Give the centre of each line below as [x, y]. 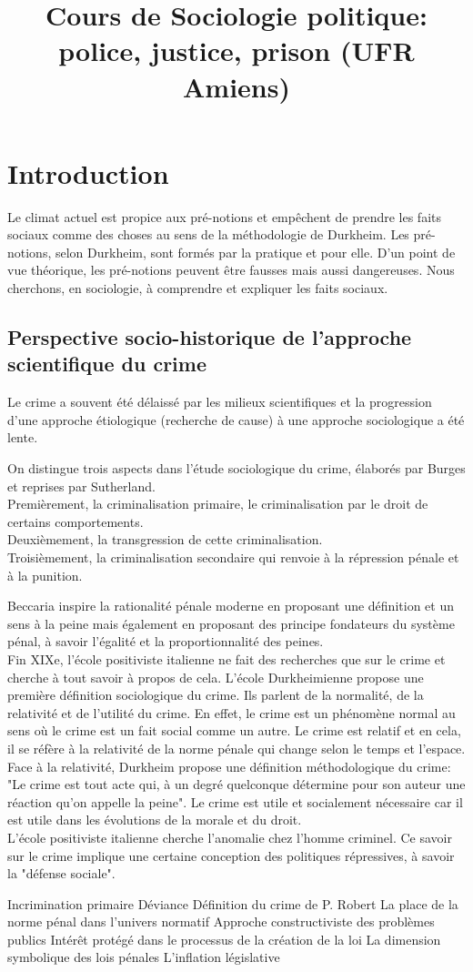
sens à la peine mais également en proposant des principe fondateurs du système [231, 623]
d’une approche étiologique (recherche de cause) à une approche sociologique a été [236, 419]
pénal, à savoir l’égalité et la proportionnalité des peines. [166, 641]
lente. [23, 437]
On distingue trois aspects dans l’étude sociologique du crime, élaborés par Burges [236, 468]
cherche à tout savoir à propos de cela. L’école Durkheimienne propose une [216, 677]
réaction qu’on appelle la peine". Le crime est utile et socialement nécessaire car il [235, 801]
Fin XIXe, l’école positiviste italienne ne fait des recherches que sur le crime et [226, 658]
